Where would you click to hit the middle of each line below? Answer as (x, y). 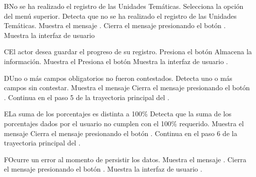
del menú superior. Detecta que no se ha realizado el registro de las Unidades (120, 16)
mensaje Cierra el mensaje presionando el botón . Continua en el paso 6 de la (121, 133)
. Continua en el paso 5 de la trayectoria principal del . (87, 97)
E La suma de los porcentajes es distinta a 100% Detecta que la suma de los (118, 114)
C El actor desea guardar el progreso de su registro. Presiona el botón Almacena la (128, 52)
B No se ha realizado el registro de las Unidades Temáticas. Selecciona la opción (124, 6)
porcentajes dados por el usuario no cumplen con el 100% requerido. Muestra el (124, 123)
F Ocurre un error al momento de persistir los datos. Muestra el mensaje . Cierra (125, 159)
